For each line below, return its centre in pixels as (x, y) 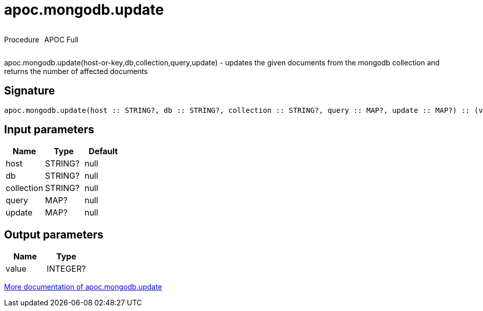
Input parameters (49, 130)
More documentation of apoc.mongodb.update (83, 287)
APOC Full (61, 39)
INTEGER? (66, 269)
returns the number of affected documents (76, 71)
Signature (30, 91)
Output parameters (54, 234)
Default (103, 151)
